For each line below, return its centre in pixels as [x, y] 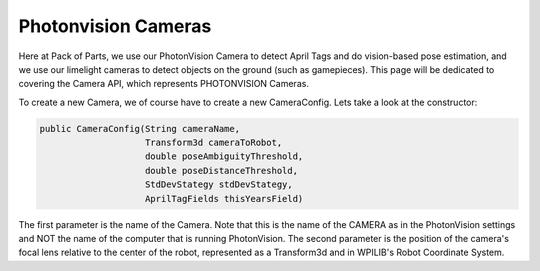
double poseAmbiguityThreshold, [224, 156]
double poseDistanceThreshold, [222, 170]
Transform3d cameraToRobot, [214, 143]
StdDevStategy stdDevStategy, [219, 184]
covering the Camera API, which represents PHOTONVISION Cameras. [164, 84]
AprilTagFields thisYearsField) [224, 198]
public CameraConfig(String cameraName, [139, 128]
